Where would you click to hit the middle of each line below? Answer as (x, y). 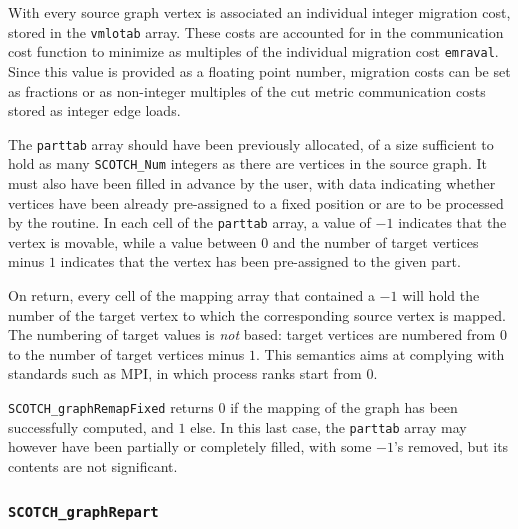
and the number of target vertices (375, 241)
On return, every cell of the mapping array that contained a (191, 295)
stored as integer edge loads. (94, 110)
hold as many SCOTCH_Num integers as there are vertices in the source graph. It (247, 163)
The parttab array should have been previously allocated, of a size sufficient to (251, 143)
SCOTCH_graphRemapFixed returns (111, 407)
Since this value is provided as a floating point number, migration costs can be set (259, 70)
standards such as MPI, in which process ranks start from (185, 373)
